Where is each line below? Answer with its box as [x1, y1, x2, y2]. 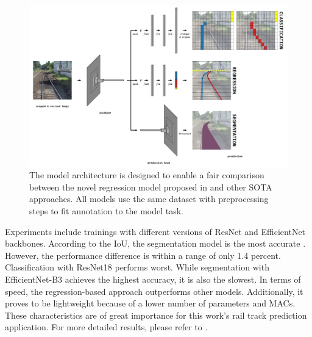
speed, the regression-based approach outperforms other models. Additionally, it [5, 284, 303, 297]
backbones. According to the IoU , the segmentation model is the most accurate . [5, 237, 306, 250]
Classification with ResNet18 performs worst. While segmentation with [5, 261, 269, 274]
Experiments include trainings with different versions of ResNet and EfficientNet [5, 225, 306, 237]
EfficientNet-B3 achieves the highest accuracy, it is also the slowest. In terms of [5, 272, 301, 285]
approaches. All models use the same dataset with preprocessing [29, 192, 269, 205]
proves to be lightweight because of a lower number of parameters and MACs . [5, 297, 296, 310]
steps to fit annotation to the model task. [29, 204, 184, 217]
